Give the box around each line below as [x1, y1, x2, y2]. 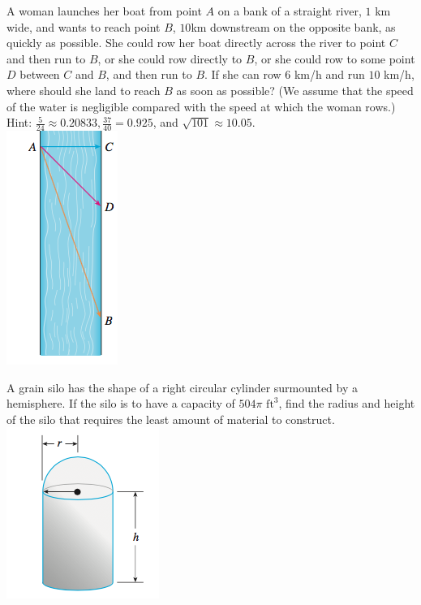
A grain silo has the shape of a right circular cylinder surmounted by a [6, 378, 359, 395]
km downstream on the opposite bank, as [191, 18, 396, 35]
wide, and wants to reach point [6, 18, 161, 35]
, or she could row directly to [97, 50, 243, 67]
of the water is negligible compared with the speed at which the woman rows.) [6, 97, 396, 115]
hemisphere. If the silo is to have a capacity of [6, 395, 235, 412]
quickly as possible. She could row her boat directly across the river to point [6, 34, 386, 51]
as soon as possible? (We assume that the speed [176, 81, 414, 98]
